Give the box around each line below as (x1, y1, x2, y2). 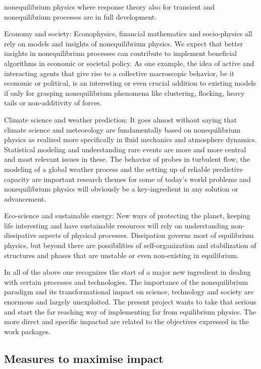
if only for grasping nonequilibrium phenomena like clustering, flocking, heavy (4, 87, 245, 98)
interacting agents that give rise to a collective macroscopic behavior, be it (4, 68, 235, 78)
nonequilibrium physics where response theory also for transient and (4, 2, 215, 12)
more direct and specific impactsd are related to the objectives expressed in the (4, 316, 249, 327)
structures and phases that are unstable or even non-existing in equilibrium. (4, 250, 239, 260)
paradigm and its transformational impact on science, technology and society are (4, 286, 254, 297)
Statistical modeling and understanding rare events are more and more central (4, 144, 246, 154)
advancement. (4, 193, 46, 204)
